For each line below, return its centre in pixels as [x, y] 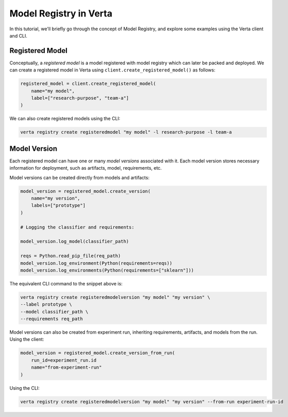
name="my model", [53, 91]
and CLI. [19, 35]
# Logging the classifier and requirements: [77, 227]
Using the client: [27, 339]
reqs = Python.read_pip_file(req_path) [70, 256]
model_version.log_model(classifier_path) [75, 241]
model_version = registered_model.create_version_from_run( [98, 353]
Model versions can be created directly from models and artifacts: [79, 177]
